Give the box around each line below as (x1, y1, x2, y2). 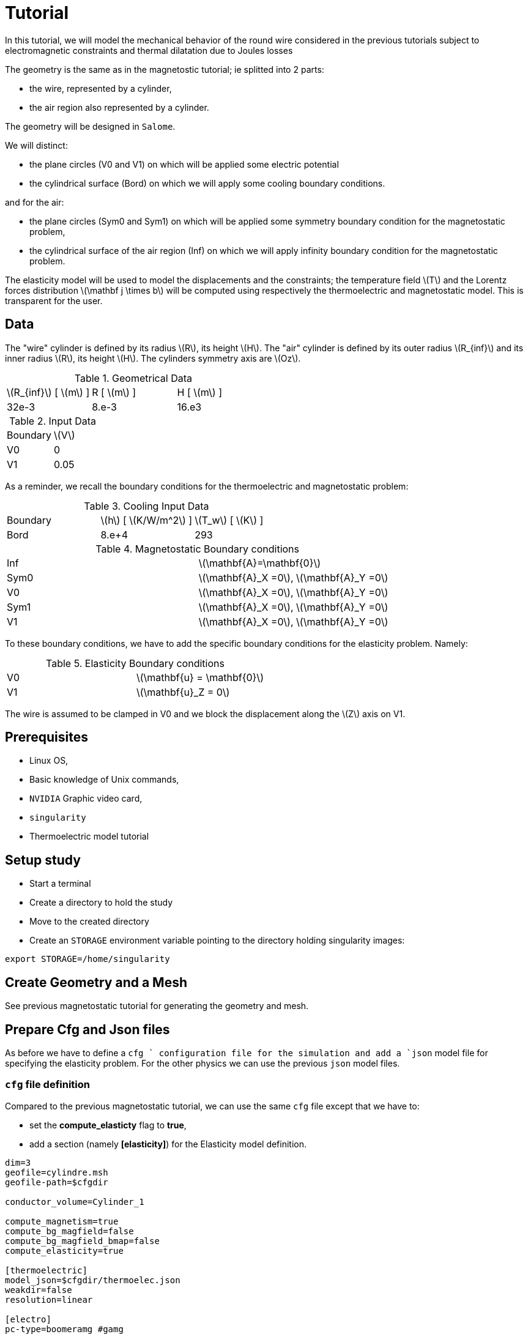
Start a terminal (29, 878, 91, 889)
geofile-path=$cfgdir (5, 1177, 108, 1187)
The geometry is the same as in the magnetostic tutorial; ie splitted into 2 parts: (5, 64, 324, 75)
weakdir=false (5, 1284, 72, 1295)
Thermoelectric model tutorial (29, 831, 149, 842)
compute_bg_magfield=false (5, 1226, 134, 1236)
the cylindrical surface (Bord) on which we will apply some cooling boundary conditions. (29, 177, 385, 188)
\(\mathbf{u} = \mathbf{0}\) (136, 671, 264, 684)
